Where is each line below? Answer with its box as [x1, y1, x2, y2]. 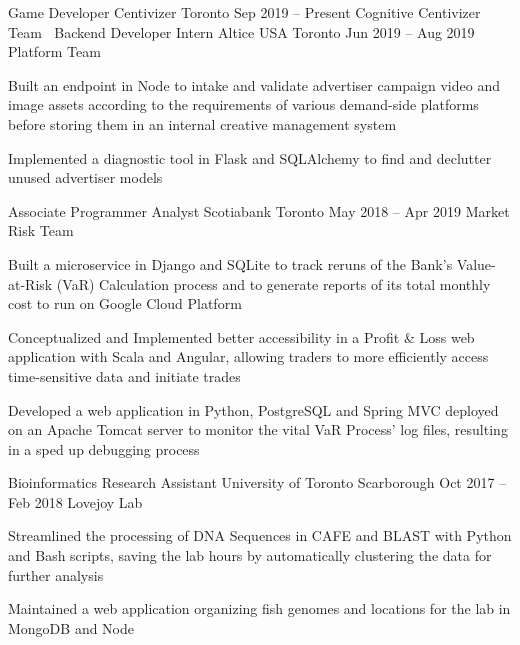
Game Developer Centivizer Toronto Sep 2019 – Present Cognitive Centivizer [8, 2, 481, 22]
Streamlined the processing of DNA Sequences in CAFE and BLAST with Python [8, 525, 512, 546]
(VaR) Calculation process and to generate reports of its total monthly [56, 273, 491, 294]
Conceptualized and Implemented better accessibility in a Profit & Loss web [8, 326, 475, 347]
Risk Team [8, 220, 74, 241]
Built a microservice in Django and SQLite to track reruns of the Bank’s [8, 253, 453, 274]
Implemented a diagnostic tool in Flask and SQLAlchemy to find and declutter [8, 147, 492, 168]
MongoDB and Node [8, 617, 135, 638]
